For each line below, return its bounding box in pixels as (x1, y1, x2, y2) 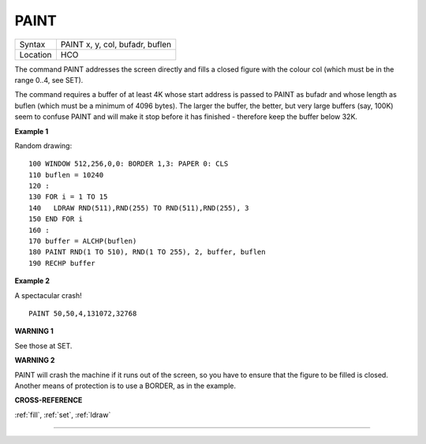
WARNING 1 (14, 326, 54, 336)
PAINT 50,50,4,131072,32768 (28, 308, 137, 318)
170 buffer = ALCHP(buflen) (28, 237, 137, 246)
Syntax (19, 39, 46, 50)
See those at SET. (14, 341, 73, 350)
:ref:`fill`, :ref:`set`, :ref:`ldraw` (14, 410, 111, 420)
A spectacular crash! (14, 290, 82, 300)
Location (19, 49, 52, 60)
